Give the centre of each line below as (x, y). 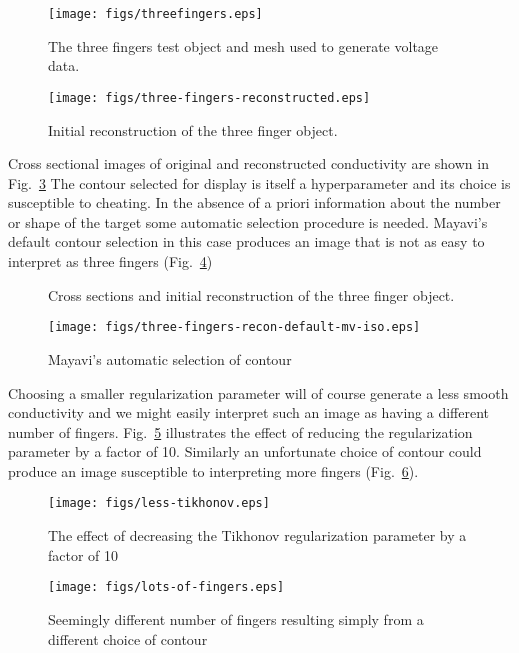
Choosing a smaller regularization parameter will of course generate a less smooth (258, 392)
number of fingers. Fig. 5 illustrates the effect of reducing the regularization (240, 431)
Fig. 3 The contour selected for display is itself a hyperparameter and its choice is (259, 182)
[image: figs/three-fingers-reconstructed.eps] (209, 97)
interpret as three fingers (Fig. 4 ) (110, 261)
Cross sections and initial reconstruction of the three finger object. (251, 294)
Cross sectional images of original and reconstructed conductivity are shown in (248, 163)
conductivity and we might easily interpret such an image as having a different (248, 412)
